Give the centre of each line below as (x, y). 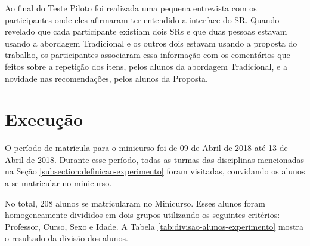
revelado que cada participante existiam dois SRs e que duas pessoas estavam (146, 31)
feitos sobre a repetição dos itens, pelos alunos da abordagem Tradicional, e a (146, 66)
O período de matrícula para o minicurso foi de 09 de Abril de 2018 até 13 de (146, 148)
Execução (44, 119)
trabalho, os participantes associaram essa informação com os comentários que (148, 55)
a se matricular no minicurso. (58, 183)
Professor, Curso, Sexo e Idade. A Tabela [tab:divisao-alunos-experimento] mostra (154, 226)
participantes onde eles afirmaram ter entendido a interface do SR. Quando (142, 19)
